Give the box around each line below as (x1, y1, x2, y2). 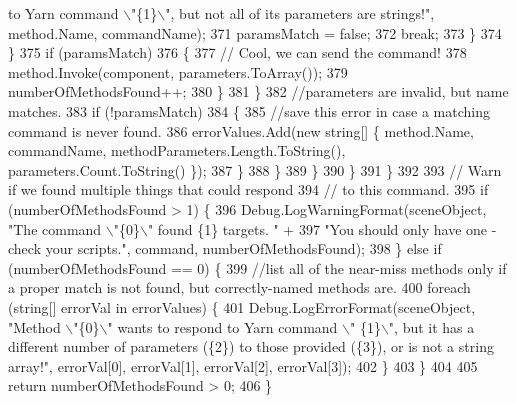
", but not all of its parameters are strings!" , (165, 3, 435, 23)
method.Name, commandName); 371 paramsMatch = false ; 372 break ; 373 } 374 (8, 22, 502, 43)
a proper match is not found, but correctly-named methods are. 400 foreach (8, 277, 471, 298)
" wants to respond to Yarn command (107, 316, 338, 337)
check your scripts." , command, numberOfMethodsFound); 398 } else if (8, 238, 442, 259)
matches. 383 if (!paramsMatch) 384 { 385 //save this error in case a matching (8, 100, 490, 121)
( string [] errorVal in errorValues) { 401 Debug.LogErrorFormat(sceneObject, (8, 296, 476, 317)
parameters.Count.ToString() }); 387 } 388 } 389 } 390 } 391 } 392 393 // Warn (8, 159, 502, 180)
